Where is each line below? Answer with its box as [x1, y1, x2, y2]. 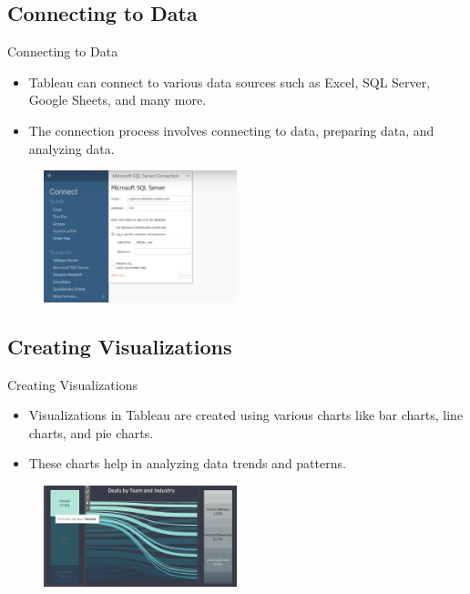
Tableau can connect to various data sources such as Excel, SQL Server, [28, 72, 431, 91]
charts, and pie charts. [28, 423, 154, 442]
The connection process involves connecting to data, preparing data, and [28, 120, 434, 139]
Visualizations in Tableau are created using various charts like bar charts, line [28, 405, 464, 425]
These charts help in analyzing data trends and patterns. [28, 454, 346, 473]
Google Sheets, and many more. [28, 90, 207, 109]
